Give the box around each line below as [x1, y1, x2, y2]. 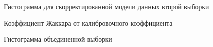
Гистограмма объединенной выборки [4, 34, 112, 44]
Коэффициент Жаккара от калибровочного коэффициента [4, 17, 173, 28]
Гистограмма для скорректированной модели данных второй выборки [4, 1, 209, 11]
